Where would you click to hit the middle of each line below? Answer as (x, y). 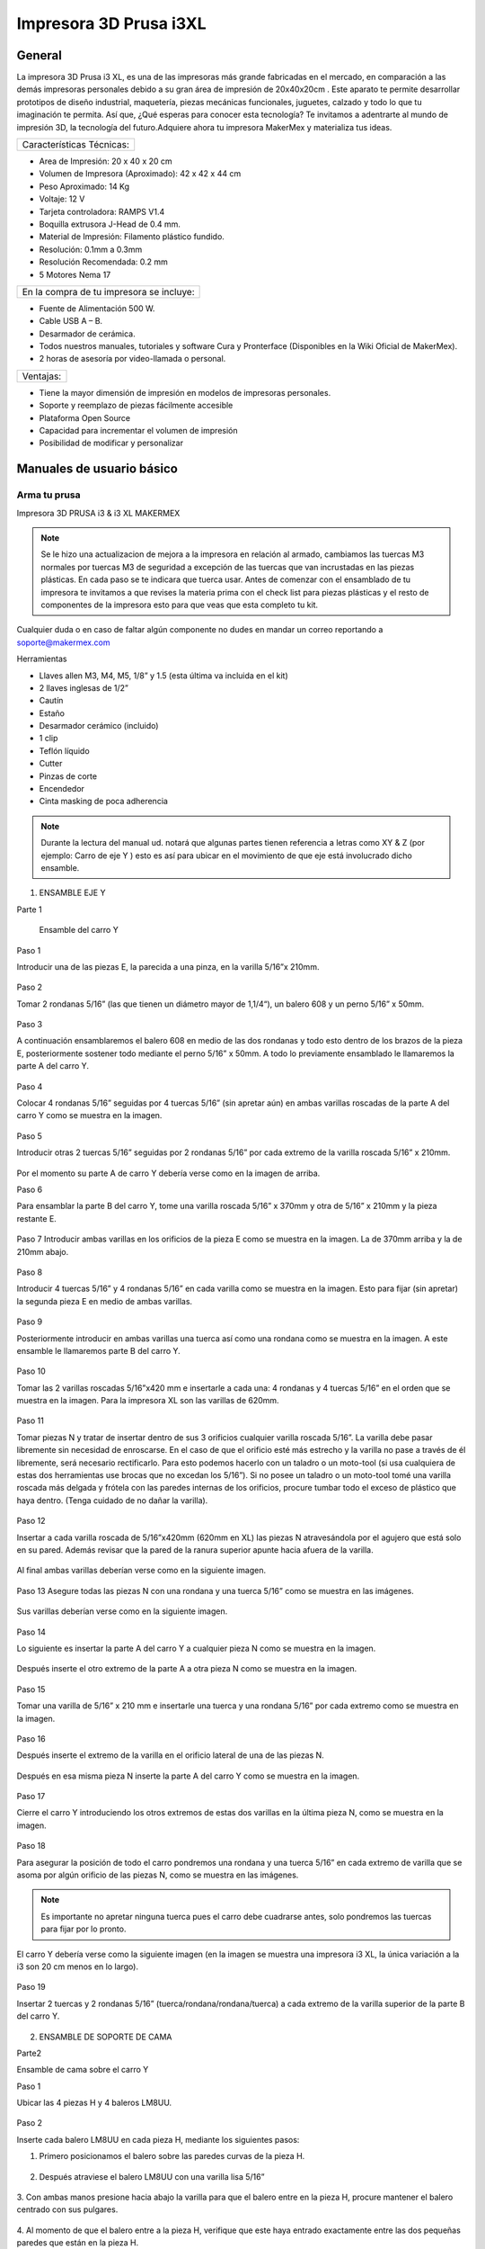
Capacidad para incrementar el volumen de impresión (138, 431)
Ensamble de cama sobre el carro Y (83, 2070)
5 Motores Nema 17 (75, 274)
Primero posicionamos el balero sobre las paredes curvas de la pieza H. (172, 2156)
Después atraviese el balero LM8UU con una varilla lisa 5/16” (152, 2176)
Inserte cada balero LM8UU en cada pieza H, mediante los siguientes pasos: (158, 2139)
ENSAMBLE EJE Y (72, 893)
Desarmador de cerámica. (87, 334)
